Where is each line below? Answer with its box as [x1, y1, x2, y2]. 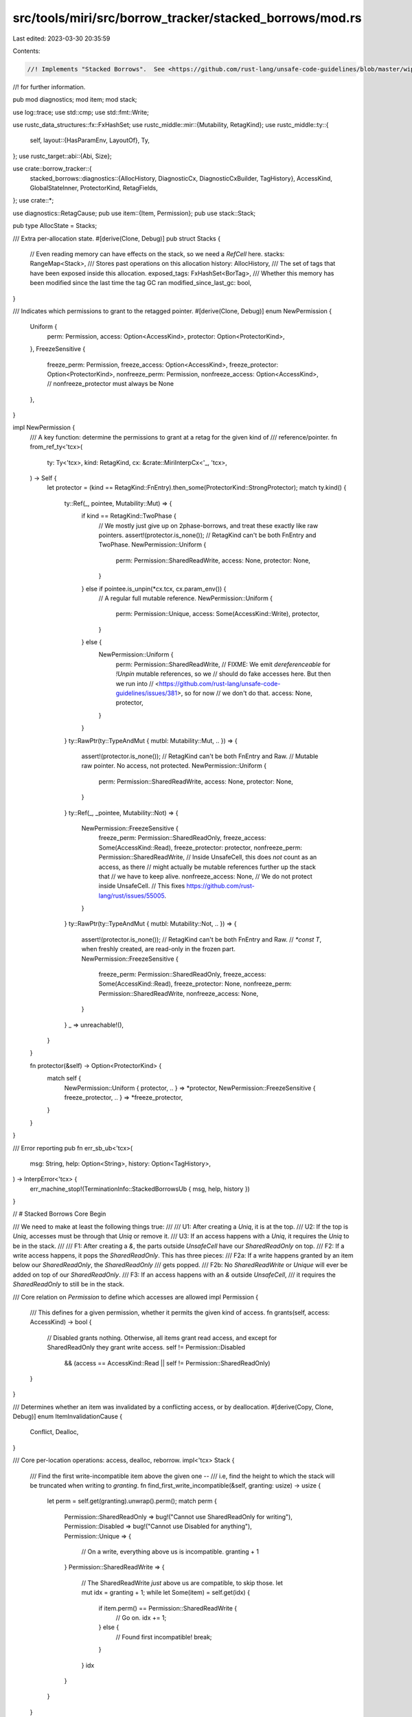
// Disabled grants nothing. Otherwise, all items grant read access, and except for [47, 1333, 277, 1342]
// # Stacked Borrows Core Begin [12, 1209, 106, 1218]
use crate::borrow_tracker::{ [12, 165, 92, 173]
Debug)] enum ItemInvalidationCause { [12, 1412, 123, 1421]
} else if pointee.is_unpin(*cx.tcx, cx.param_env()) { [81, 584, 227, 593]
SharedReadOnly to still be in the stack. [12, 1280, 125, 1288]
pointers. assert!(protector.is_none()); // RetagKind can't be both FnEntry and [98, 531, 317, 539]
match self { [47, 1074, 82, 1082]
